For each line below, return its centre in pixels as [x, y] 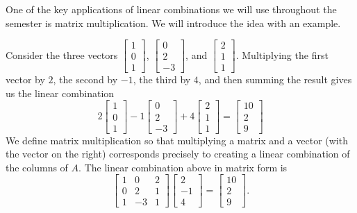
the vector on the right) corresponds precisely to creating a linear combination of [178, 154]
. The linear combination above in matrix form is [183, 167]
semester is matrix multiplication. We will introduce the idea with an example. [173, 23]
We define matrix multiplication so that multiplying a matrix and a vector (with [177, 140]
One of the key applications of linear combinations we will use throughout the [171, 9]
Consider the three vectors [62, 54]
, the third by [162, 79]
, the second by [85, 79]
